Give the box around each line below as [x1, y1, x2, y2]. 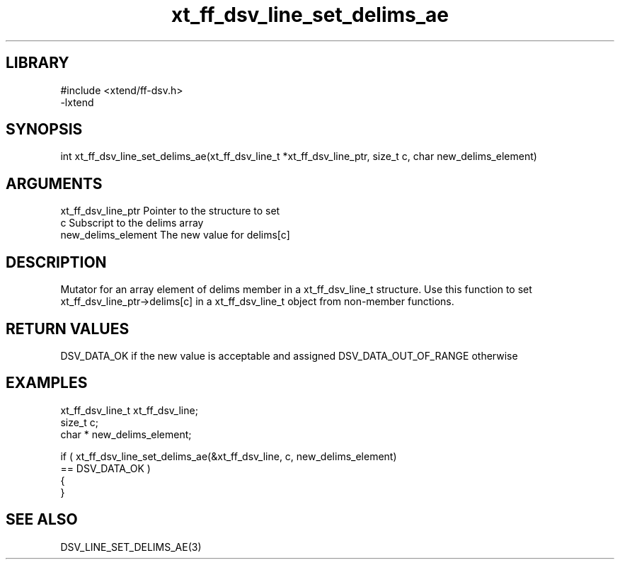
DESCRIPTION [6, 253, 107, 271]
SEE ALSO [6, 510, 78, 529]
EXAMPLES [6, 374, 88, 392]
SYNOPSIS [6, 120, 83, 139]
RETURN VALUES [6, 319, 130, 338]
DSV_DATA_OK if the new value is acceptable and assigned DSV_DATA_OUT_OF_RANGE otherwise [60, 349, 518, 362]
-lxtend [60, 96, 94, 108]
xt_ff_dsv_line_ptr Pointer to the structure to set [60, 205, 280, 217]
